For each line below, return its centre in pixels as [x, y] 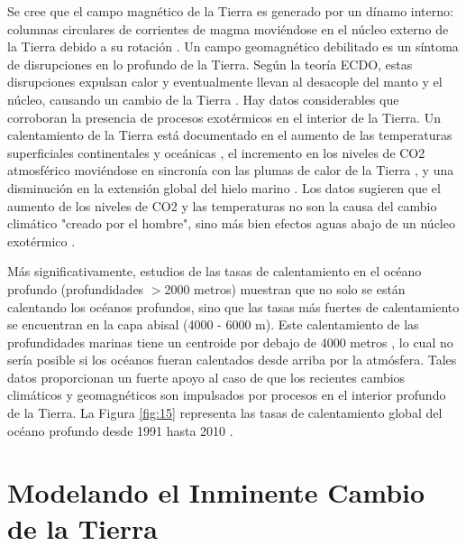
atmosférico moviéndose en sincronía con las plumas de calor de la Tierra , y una [231, 170]
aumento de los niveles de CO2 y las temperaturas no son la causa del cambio [222, 205]
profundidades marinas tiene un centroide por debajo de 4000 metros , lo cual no [230, 342]
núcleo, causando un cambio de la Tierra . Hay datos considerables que [203, 99]
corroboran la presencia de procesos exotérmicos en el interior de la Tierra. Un [224, 117]
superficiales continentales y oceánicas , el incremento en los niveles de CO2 [216, 152]
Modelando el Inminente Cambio [216, 492]
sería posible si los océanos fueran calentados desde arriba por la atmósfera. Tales [232, 360]
